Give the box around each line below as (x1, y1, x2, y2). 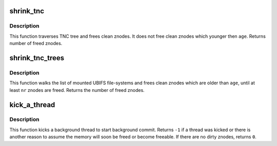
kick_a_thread (9, 100, 55, 109)
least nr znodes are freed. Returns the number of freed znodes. (9, 87, 145, 93)
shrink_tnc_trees (9, 54, 65, 62)
